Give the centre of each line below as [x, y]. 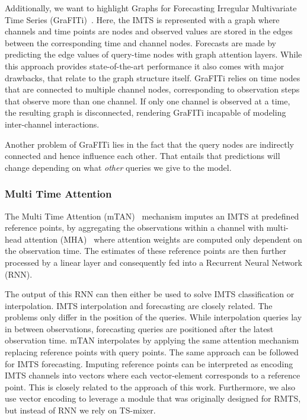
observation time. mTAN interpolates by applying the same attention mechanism [152, 340]
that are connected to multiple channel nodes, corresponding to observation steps [152, 89]
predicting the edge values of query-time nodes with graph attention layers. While [153, 54]
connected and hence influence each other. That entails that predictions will [143, 156]
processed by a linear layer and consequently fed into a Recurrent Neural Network [153, 262]
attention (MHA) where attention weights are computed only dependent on [163, 239]
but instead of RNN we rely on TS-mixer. [80, 410]
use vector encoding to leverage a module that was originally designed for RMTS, [153, 398]
